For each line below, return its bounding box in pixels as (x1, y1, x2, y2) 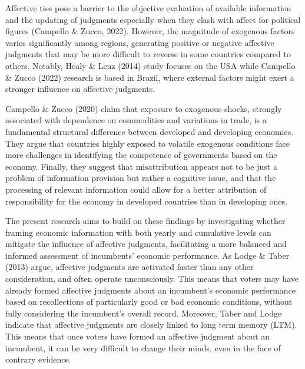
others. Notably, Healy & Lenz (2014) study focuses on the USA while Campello (5, 59, 296, 71)
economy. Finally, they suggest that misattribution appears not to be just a (5, 160, 277, 172)
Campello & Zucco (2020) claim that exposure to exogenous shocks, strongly (5, 102, 282, 114)
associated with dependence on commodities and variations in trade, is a (5, 114, 267, 126)
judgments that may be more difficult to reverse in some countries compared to (5, 48, 291, 60)
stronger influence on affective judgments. (5, 83, 155, 95)
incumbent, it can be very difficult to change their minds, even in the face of (5, 341, 281, 354)
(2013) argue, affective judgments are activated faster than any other (5, 261, 254, 273)
